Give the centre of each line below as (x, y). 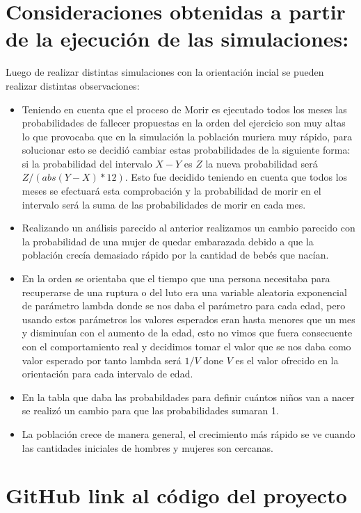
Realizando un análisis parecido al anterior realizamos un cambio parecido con (188, 228)
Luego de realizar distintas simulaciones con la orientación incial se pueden (165, 72)
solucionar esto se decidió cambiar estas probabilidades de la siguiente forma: (186, 150)
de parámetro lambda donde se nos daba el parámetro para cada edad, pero (184, 306)
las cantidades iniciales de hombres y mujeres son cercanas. (147, 447)
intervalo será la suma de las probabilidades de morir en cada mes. (164, 204)
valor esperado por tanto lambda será (102, 360)
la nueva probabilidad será (262, 163)
